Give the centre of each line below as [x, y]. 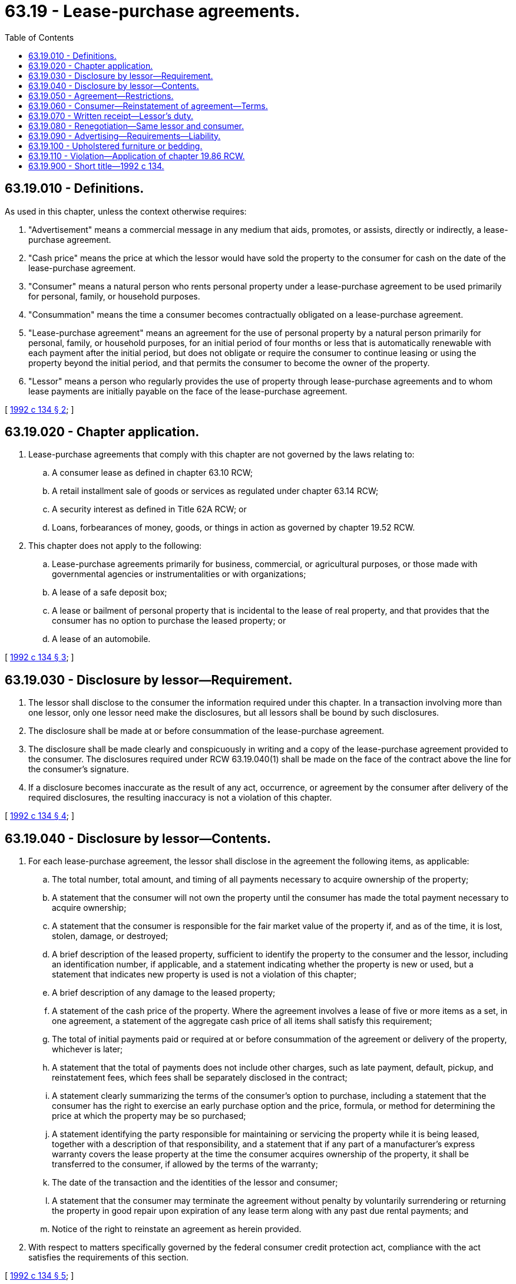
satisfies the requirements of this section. [109, 1257]
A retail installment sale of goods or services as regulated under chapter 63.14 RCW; [215, 491]
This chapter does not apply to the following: [115, 546]
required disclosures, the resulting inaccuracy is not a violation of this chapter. [180, 798]
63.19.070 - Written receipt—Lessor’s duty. [111, 116]
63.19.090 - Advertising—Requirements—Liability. [125, 136]
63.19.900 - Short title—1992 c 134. [96, 166]
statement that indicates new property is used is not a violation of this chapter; [204, 974]
